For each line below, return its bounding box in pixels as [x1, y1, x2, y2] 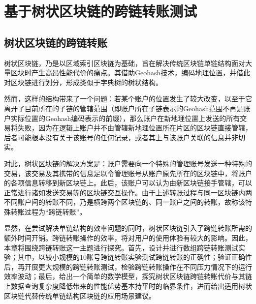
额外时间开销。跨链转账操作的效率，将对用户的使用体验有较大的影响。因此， [4, 233, 252, 243]
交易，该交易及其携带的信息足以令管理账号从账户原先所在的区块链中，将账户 [4, 168, 252, 178]
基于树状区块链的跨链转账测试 [4, 1, 197, 21]
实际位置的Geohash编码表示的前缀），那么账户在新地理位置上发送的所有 [10, 113, 240, 123]
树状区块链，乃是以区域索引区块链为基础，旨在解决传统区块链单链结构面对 [4, 58, 245, 68]
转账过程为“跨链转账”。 [10, 206, 87, 216]
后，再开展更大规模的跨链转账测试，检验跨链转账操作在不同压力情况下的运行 [4, 261, 252, 272]
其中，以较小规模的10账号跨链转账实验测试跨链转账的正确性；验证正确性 [17, 252, 252, 262]
